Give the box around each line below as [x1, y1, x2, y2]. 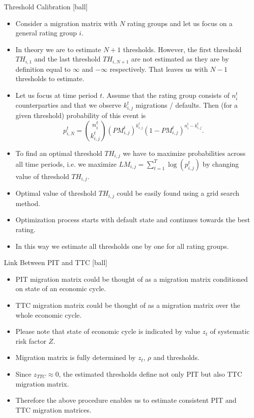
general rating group [15, 28, 77, 38]
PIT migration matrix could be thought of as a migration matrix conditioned [15, 273, 248, 284]
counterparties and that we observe [15, 100, 121, 110]
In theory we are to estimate [15, 44, 101, 54]
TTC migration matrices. [15, 404, 91, 415]
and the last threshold [34, 54, 101, 64]
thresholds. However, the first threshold [123, 44, 242, 54]
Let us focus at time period [15, 90, 98, 100]
